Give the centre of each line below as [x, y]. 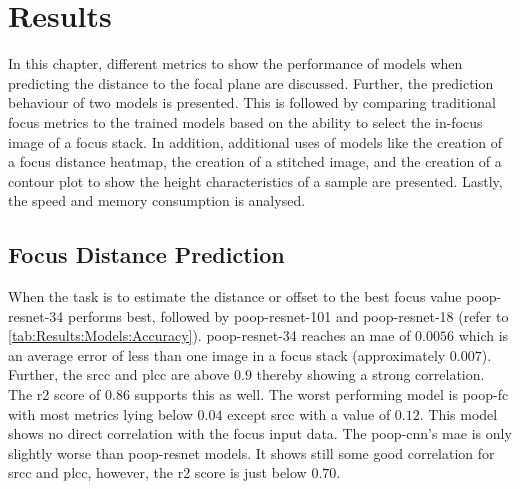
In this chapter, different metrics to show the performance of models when [235, 63]
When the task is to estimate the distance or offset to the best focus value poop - [255, 296]
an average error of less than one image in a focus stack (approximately [227, 354]
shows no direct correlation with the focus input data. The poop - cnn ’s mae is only [260, 433]
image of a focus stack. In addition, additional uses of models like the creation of [255, 141]
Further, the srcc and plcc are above [119, 374]
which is [483, 335]
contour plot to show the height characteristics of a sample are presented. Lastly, [255, 180]
